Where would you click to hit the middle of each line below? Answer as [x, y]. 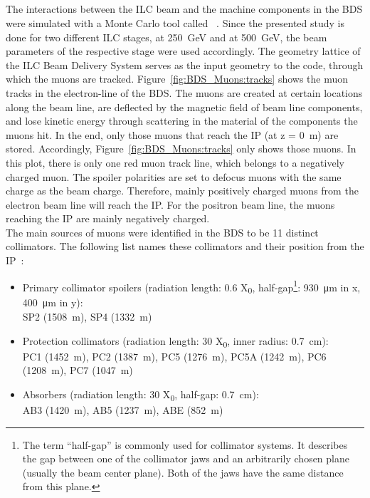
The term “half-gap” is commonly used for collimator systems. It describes [185, 444]
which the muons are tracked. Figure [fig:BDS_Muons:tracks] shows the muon [177, 79]
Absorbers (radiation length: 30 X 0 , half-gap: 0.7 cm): [141, 395]
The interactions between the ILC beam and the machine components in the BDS [184, 9]
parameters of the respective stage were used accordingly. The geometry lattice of [183, 51]
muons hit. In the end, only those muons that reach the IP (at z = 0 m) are [172, 134]
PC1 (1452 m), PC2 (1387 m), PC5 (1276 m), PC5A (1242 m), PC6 [174, 356]
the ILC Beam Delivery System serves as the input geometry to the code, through [185, 64]
